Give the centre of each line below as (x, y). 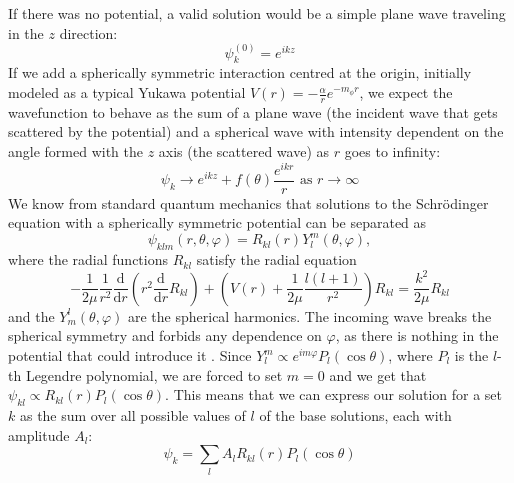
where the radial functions (88, 259)
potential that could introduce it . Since (130, 355)
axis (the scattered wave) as (244, 151)
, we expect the (406, 92)
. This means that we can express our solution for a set (334, 394)
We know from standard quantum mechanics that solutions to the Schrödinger (248, 202)
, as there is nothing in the (417, 335)
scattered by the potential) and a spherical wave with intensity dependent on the (256, 131)
